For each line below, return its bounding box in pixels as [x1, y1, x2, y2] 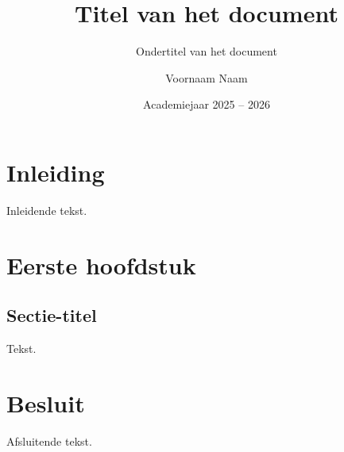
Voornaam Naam [165, 69, 248, 86]
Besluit [6, 386, 85, 419]
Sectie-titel [6, 303, 97, 328]
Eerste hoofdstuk [6, 248, 196, 281]
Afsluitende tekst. [6, 432, 92, 449]
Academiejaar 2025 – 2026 [143, 96, 270, 113]
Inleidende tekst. [6, 201, 87, 218]
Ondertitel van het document [136, 43, 277, 59]
